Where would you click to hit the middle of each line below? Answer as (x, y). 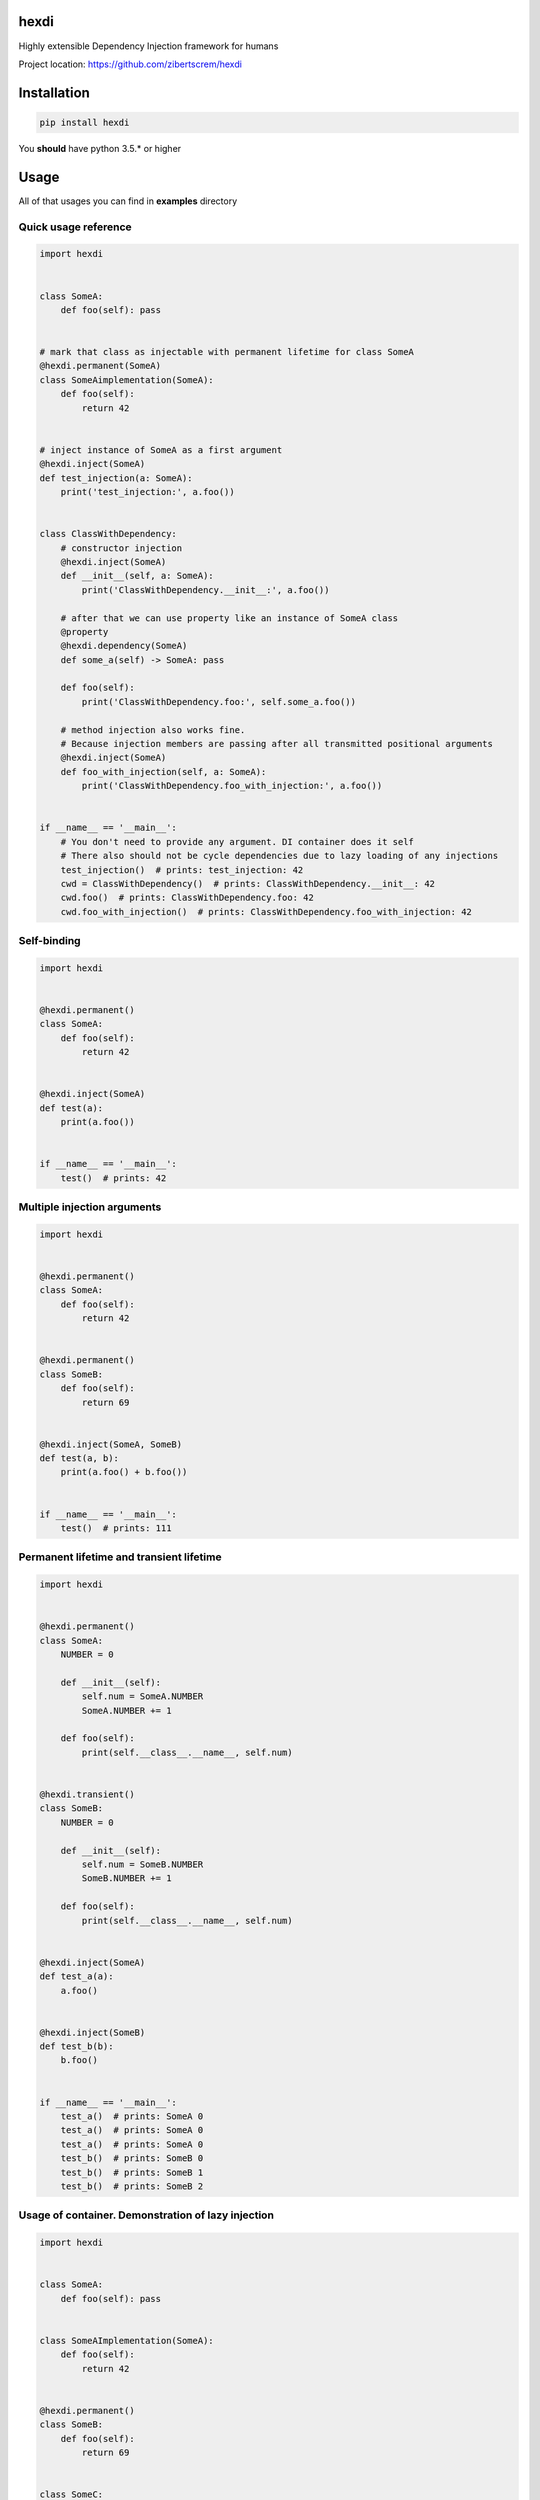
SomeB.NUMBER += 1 (126, 1878)
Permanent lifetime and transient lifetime (120, 1557)
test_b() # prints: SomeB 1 (132, 2172)
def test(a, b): (79, 1458)
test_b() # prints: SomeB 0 (132, 2158)
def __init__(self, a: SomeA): (137, 576)
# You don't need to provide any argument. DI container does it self (237, 841)
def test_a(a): (76, 1976)
